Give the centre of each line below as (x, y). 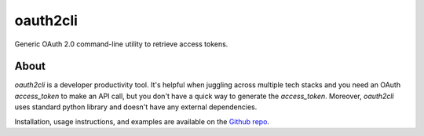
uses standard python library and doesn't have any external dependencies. (136, 107)
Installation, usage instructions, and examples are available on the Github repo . (142, 121)
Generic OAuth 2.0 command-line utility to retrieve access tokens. (121, 44)
